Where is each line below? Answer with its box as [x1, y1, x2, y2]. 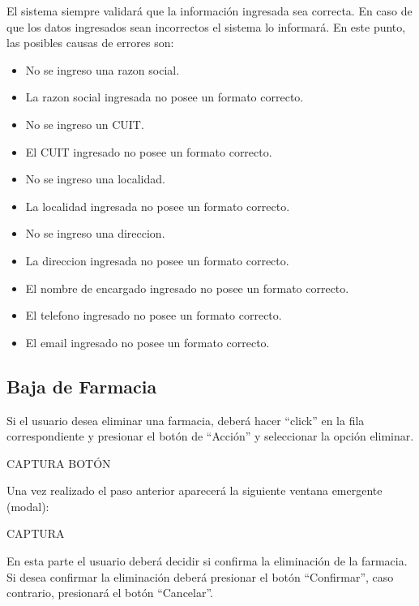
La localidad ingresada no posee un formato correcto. [25, 197, 290, 214]
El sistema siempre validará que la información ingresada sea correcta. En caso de [6, 2, 413, 19]
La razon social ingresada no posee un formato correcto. [25, 88, 304, 105]
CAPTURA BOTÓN [6, 454, 111, 471]
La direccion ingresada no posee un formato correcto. [25, 251, 289, 269]
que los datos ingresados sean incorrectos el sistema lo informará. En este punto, [6, 18, 406, 35]
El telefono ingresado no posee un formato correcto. [25, 307, 282, 324]
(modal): [6, 497, 49, 514]
